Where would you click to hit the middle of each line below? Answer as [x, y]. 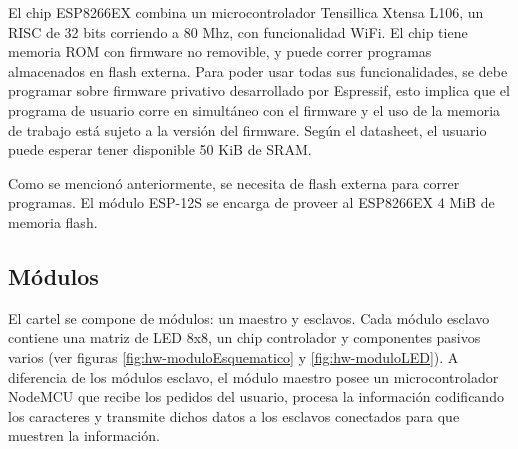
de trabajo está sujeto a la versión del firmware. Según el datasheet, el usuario [247, 129]
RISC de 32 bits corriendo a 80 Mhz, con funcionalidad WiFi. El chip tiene [238, 31]
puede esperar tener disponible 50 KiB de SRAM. [160, 149]
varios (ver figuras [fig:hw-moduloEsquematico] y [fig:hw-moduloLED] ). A [233, 356]
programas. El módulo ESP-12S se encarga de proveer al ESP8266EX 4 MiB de [251, 202]
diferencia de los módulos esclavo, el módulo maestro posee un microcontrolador [253, 376]
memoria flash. [53, 221]
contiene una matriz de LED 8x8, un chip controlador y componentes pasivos [244, 337]
